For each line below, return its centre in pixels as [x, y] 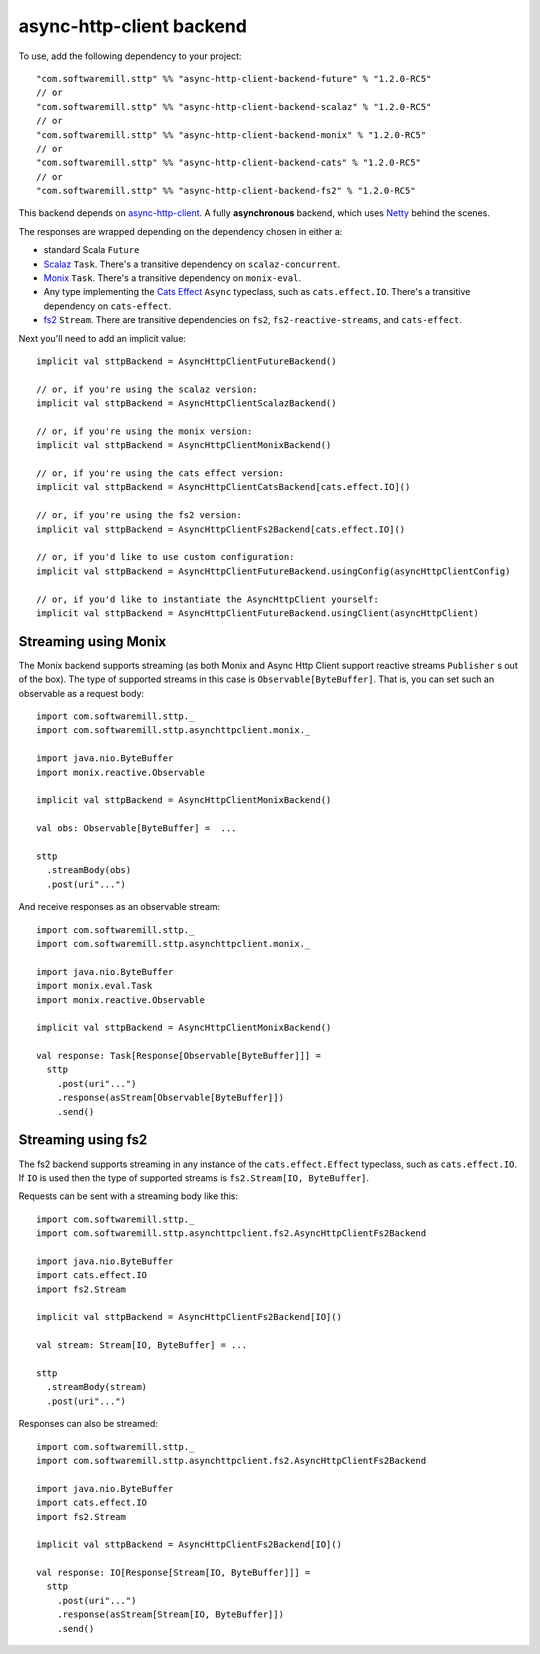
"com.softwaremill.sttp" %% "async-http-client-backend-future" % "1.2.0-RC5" [234, 78]
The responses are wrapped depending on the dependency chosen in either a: [180, 231]
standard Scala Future [91, 250]
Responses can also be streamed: [88, 1424]
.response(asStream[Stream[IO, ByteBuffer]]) [170, 1614]
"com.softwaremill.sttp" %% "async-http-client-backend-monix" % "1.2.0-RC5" [231, 134]
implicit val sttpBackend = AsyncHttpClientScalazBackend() [186, 403]
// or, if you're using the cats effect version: [160, 473]
